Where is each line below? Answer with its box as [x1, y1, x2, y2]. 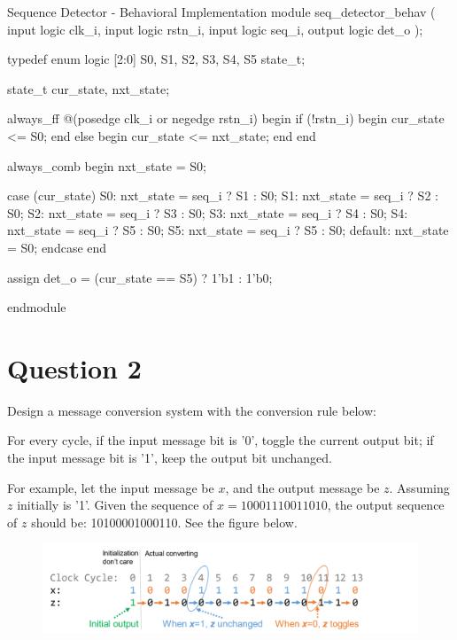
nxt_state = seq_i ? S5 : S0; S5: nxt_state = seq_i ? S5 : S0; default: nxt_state [7, 221, 449, 239]
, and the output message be [225, 478, 380, 496]
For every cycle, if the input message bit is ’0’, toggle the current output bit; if [7, 431, 434, 449]
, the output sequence [327, 496, 445, 514]
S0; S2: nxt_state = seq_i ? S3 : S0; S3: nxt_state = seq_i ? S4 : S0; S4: [7, 203, 408, 222]
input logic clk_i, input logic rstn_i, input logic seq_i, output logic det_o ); [7, 20, 423, 38]
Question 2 [7, 349, 142, 386]
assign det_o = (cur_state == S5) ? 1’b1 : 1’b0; [7, 268, 273, 286]
